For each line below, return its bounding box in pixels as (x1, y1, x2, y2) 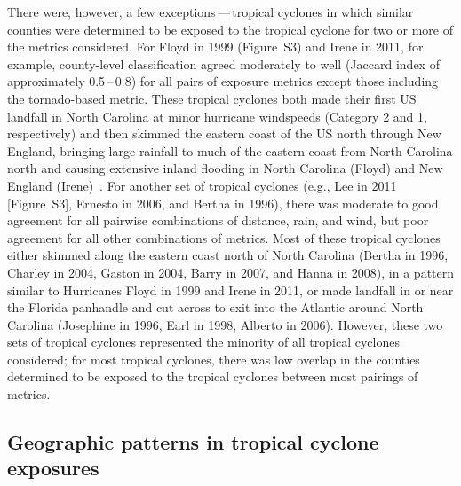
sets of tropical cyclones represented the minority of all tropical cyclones (7, 333, 400, 351)
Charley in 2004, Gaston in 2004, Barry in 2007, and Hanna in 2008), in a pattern (7, 263, 455, 281)
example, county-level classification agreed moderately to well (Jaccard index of (7, 54, 440, 73)
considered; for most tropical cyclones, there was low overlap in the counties (7, 349, 420, 368)
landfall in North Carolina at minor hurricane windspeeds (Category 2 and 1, (7, 106, 427, 125)
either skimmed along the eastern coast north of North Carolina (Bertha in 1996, (7, 246, 449, 264)
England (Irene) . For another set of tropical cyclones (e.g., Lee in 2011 (7, 176, 397, 194)
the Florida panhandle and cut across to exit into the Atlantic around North (7, 298, 424, 317)
